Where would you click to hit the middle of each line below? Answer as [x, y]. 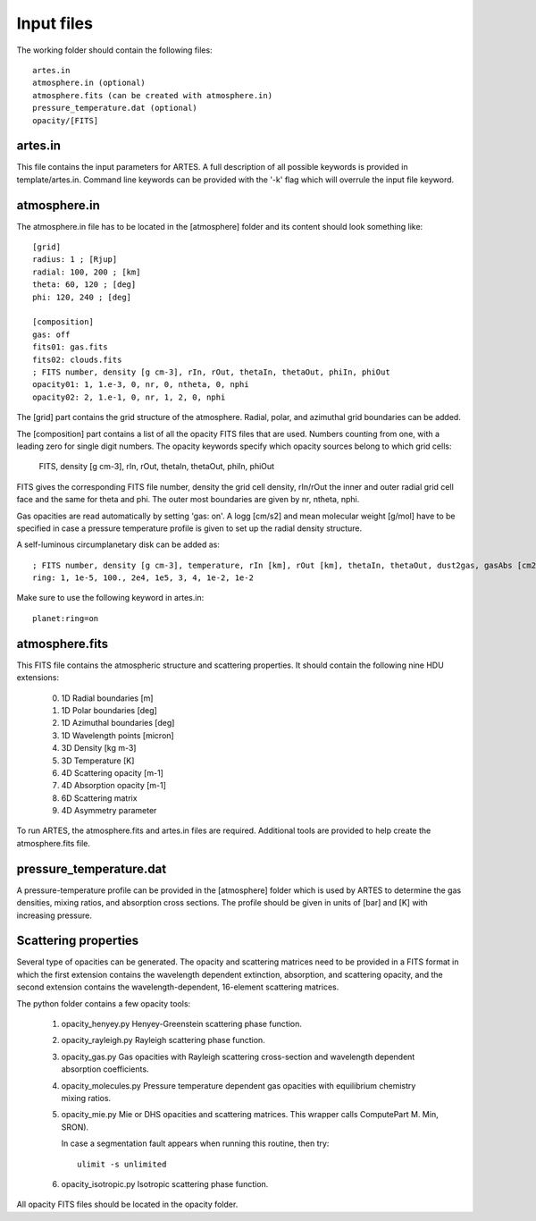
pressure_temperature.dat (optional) [115, 108]
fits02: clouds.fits [77, 359]
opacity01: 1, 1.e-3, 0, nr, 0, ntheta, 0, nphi [141, 385]
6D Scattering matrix [99, 798]
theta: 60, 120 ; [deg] [84, 285]
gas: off [51, 334]
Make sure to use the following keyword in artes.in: [110, 598]
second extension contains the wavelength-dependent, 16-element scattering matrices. [178, 987]
